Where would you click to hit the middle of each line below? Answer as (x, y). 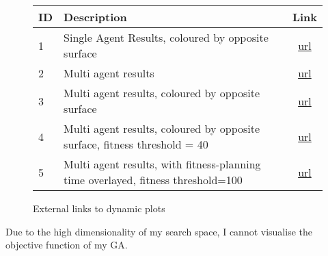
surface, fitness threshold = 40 (136, 144)
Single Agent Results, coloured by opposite (166, 37)
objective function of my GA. (67, 245)
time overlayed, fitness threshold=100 (153, 180)
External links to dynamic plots (99, 208)
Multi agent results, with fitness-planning (162, 164)
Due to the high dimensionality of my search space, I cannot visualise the (159, 231)
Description (95, 17)
